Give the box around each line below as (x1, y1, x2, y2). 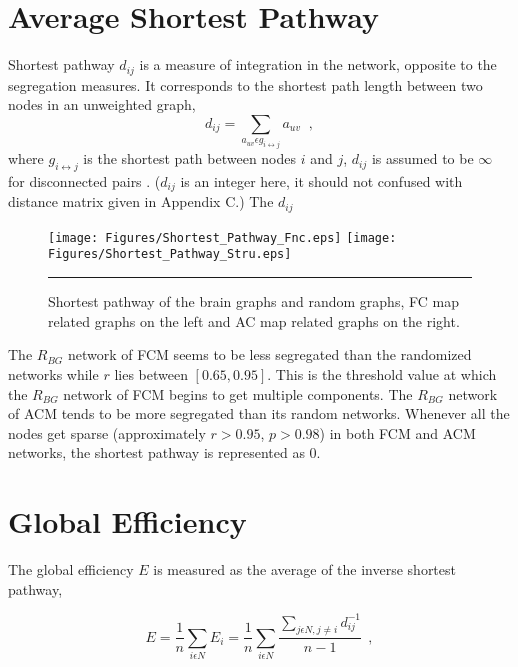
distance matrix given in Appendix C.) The (8, 191, 274, 212)
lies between (114, 363, 188, 384)
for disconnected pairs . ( (8, 170, 161, 191)
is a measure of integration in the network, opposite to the (139, 54, 497, 75)
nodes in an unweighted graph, (8, 94, 196, 115)
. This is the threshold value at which (267, 363, 497, 384)
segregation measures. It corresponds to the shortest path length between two (8, 74, 483, 95)
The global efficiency (8, 559, 134, 579)
